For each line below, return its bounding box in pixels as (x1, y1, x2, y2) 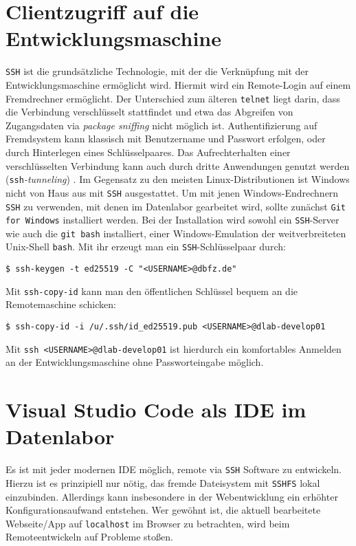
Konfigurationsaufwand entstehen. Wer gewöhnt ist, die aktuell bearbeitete (5, 503, 321, 517)
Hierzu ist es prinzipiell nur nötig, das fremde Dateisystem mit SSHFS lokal (5, 475, 320, 490)
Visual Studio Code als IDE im (5, 395, 307, 424)
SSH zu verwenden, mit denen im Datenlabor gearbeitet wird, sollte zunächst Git (5, 199, 346, 213)
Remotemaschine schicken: (5, 297, 116, 312)
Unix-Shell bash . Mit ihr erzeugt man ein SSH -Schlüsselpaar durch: (5, 239, 286, 254)
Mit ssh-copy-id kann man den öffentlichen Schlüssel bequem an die (5, 283, 298, 298)
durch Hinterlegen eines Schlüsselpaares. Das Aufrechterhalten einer (5, 145, 291, 159)
